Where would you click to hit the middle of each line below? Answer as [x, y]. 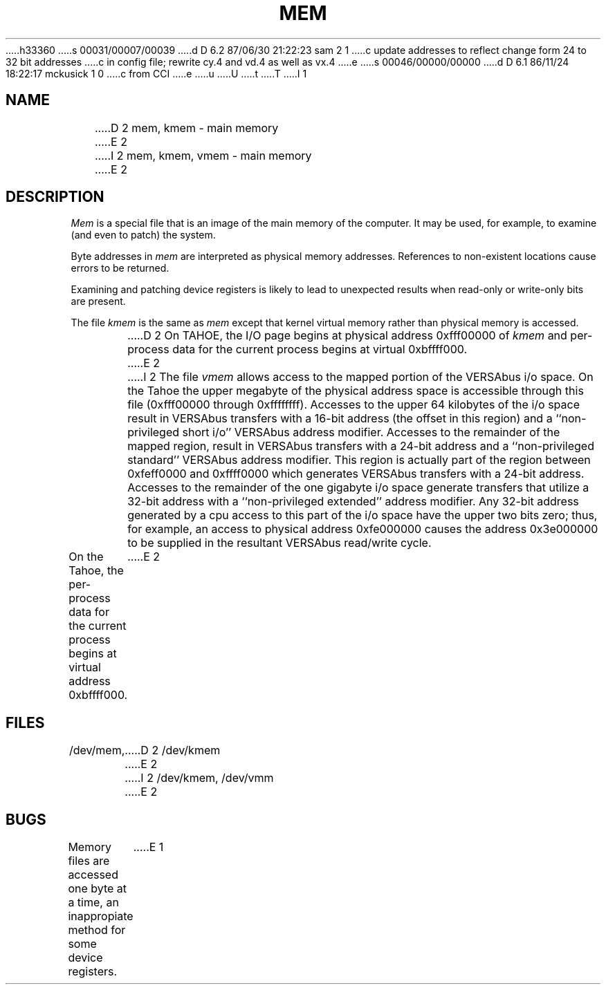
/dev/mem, [97, 750]
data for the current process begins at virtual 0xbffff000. [320, 349]
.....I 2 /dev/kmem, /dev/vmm [199, 778]
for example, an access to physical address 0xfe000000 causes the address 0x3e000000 [363, 529]
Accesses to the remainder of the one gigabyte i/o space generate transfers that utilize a [358, 488]
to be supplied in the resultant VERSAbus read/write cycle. [279, 543]
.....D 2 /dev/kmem [173, 750]
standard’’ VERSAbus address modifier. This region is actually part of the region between [359, 460]
